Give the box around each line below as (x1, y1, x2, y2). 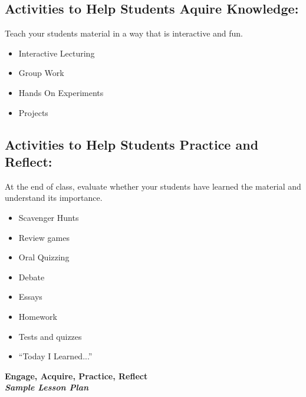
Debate (18, 270, 45, 283)
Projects (18, 106, 48, 118)
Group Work (18, 67, 64, 79)
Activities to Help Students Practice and (5, 135, 259, 153)
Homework (18, 310, 57, 322)
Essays (18, 290, 42, 303)
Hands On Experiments (18, 86, 104, 98)
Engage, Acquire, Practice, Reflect (5, 369, 148, 382)
